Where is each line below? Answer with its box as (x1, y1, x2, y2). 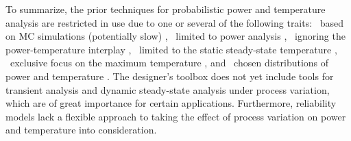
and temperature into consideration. (5, 123, 157, 137)
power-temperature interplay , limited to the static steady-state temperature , (5, 42, 337, 56)
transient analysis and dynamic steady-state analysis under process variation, (5, 82, 330, 97)
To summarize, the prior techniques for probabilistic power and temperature (5, 2, 326, 16)
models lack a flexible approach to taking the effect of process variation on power (5, 109, 346, 123)
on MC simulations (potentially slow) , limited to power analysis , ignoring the (5, 29, 346, 43)
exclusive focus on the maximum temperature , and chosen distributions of (10, 55, 329, 70)
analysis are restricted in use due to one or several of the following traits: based (5, 15, 344, 29)
